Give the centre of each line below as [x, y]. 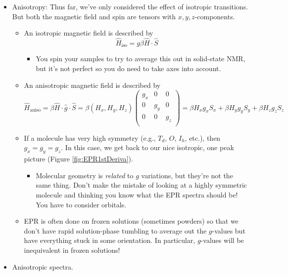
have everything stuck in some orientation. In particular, [110, 240]
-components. [215, 16]
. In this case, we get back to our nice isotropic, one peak [147, 147]
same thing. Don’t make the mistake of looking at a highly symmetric [142, 185]
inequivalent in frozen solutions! [72, 250]
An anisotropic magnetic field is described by [92, 85]
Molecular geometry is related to [85, 175]
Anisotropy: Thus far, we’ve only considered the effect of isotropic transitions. [130, 6]
